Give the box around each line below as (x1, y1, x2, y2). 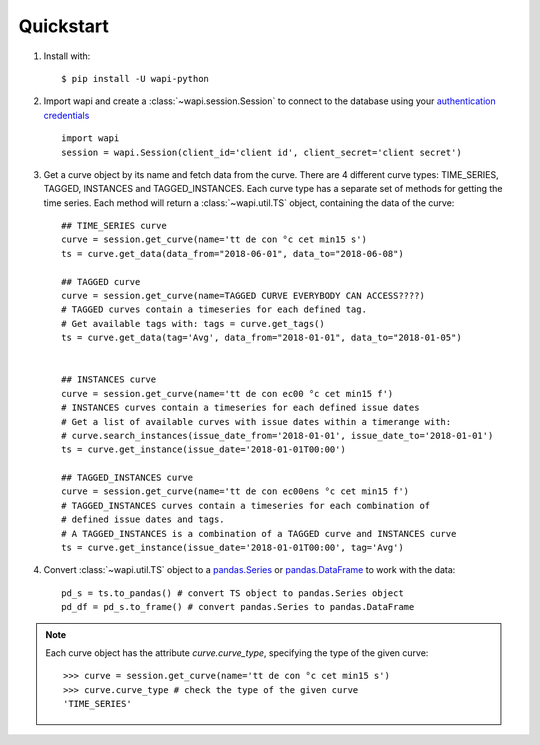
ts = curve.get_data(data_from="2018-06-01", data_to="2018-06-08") (61, 248, 404, 259)
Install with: (43, 50, 91, 62)
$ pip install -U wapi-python (61, 73, 210, 84)
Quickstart (18, 15, 110, 37)
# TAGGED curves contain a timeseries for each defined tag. (61, 304, 367, 315)
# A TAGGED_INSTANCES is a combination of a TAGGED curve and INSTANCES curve (61, 528, 457, 539)
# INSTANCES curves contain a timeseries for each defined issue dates (61, 402, 420, 414)
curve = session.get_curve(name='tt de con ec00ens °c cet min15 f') (61, 486, 410, 497)
